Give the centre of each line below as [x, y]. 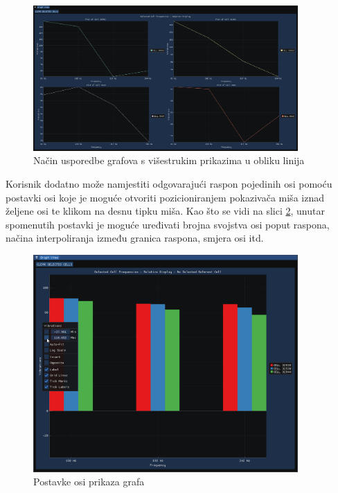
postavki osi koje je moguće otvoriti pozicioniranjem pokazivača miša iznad [165, 197]
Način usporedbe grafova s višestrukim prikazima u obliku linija [169, 160]
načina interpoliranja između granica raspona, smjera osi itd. [135, 238]
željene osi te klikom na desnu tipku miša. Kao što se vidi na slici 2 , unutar [165, 211]
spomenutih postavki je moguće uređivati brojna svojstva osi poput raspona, [168, 224]
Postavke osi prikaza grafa [89, 482]
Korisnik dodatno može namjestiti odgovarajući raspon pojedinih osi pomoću [169, 183]
